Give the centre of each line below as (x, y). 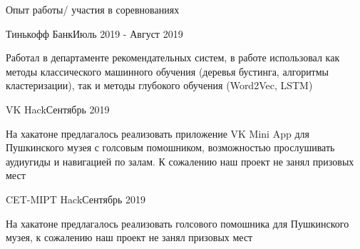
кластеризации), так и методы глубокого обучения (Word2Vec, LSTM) (159, 85)
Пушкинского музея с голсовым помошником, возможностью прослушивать (170, 147)
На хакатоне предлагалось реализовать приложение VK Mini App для (158, 133)
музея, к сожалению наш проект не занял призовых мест (129, 237)
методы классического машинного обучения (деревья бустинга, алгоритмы (168, 71)
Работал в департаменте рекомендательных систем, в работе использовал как (173, 57)
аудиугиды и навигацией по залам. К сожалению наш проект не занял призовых (180, 161)
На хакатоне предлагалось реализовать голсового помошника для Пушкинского (178, 223)
